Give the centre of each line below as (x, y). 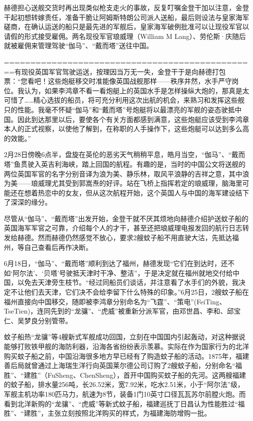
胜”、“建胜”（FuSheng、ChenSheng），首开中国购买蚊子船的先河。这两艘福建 (125, 375)
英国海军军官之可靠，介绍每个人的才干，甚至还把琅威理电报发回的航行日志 (123, 228)
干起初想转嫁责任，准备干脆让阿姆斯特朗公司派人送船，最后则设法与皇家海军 (126, 17)
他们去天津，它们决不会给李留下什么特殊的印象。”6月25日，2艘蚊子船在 (136, 292)
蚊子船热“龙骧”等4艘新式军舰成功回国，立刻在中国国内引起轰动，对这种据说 (125, 337)
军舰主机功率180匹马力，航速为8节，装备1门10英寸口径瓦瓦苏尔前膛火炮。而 (125, 394)
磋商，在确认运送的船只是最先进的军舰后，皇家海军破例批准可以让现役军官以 (126, 26)
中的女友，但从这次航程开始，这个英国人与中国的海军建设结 (147, 192)
